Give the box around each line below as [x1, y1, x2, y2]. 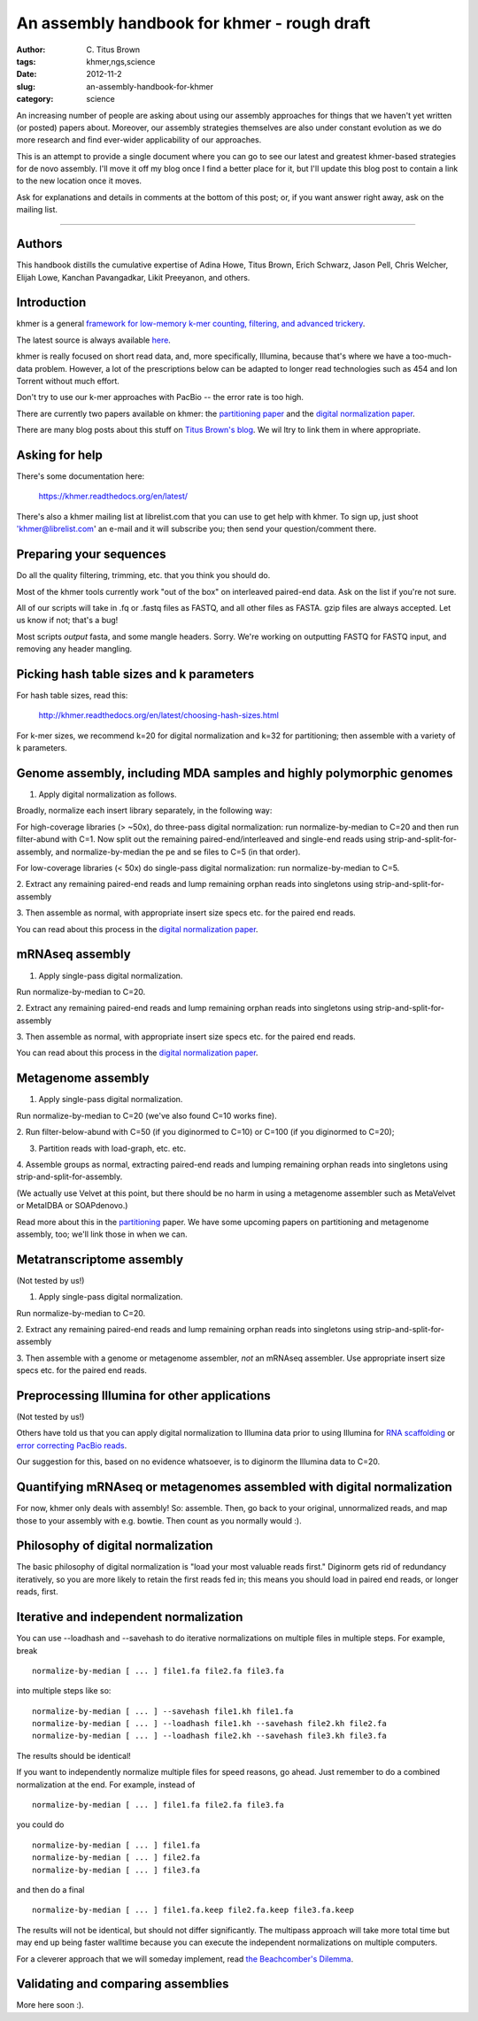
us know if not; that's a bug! [16, 615, 119, 626]
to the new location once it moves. [16, 175, 142, 186]
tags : [16, 56, 36, 66]
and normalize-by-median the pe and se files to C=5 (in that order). [55, 846, 301, 857]
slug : [16, 81, 35, 92]
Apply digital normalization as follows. [38, 789, 177, 800]
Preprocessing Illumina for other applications [16, 1388, 272, 1403]
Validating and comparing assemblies [16, 1977, 229, 1992]
